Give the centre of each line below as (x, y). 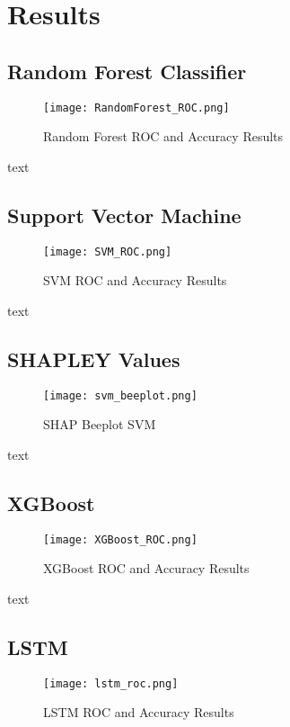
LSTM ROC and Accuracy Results (139, 712)
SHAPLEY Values (94, 359)
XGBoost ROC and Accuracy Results (146, 568)
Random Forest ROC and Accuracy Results (163, 136)
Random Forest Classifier (127, 71)
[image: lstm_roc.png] (111, 683)
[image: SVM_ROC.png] (108, 251)
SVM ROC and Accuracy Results (135, 280)
